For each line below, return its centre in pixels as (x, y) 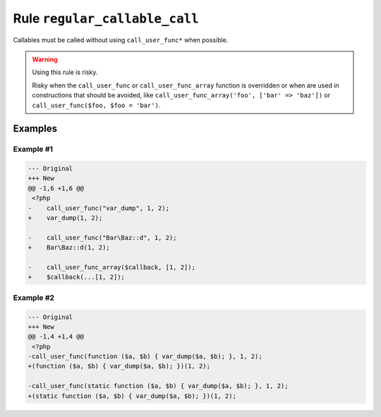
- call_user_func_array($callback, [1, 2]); (111, 267)
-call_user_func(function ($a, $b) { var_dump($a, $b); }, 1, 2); (145, 357)
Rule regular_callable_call (106, 18)
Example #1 (33, 150)
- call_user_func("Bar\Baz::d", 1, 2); (102, 237)
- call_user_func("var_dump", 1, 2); (98, 208)
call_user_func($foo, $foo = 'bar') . (96, 105)
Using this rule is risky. (65, 72)
